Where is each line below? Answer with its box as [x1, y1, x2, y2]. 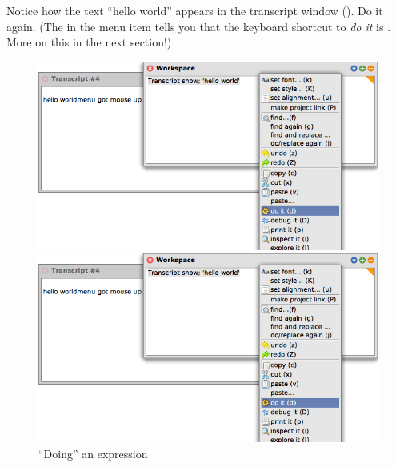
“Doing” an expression [38, 445, 148, 461]
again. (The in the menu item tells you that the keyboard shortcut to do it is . [6, 18, 391, 34]
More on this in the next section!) [6, 34, 172, 50]
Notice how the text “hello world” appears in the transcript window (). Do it [6, 2, 383, 18]
